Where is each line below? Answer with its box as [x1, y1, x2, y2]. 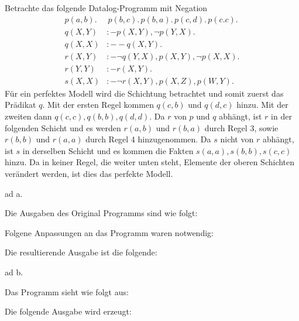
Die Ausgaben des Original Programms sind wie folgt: [5, 207, 198, 219]
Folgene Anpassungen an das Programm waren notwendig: [5, 226, 214, 238]
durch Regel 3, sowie [204, 121, 279, 134]
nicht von [220, 133, 254, 145]
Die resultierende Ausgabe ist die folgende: [5, 246, 157, 258]
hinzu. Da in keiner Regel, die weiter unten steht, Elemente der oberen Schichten [5, 156, 295, 168]
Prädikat [5, 98, 36, 111]
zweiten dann [5, 110, 52, 122]
